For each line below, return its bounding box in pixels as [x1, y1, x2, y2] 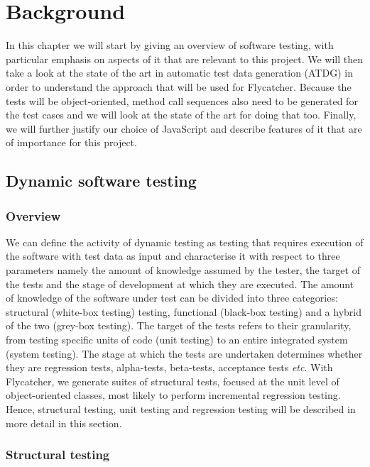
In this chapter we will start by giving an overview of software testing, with [6, 38, 334, 53]
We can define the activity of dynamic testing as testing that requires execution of [6, 234, 364, 249]
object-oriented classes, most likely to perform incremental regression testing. [6, 388, 341, 402]
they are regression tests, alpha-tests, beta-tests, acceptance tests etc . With [6, 360, 333, 375]
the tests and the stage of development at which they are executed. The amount [6, 276, 354, 291]
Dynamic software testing [6, 170, 197, 192]
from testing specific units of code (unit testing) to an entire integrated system [6, 332, 348, 347]
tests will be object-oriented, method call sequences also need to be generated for [6, 93, 358, 108]
